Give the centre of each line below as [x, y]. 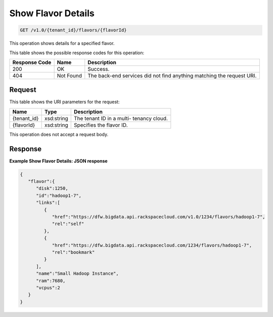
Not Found [69, 75]
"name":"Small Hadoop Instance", [77, 274]
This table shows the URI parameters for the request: [64, 102]
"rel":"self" [68, 224]
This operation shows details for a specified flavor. [62, 44]
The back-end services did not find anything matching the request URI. [172, 75]
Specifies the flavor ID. [101, 125]
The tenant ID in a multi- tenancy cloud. [121, 118]
